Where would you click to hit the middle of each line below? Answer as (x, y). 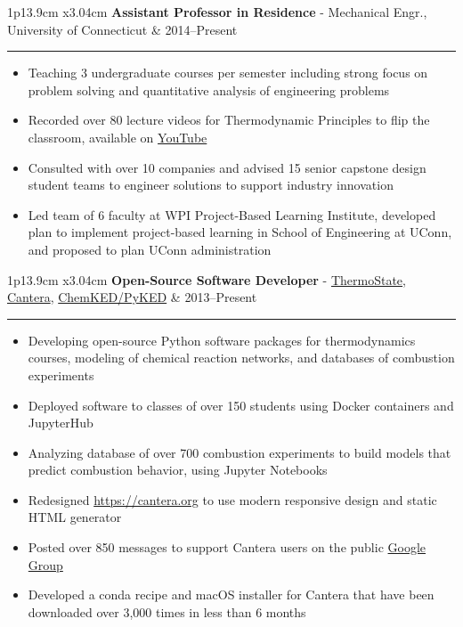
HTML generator (75, 517)
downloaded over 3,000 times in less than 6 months (167, 611)
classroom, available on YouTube (118, 137)
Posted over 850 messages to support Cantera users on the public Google (227, 547)
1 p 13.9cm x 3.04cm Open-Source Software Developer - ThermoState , (207, 279)
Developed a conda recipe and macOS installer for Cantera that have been (231, 594)
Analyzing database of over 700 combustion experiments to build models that (240, 452)
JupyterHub (61, 423)
